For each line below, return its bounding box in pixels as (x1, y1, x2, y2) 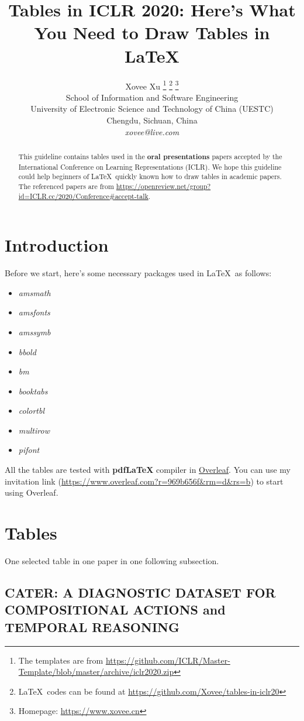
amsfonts (18, 306, 50, 318)
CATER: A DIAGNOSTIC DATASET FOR (5, 583, 276, 601)
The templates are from (18, 654, 103, 666)
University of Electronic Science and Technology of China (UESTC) (30, 102, 274, 115)
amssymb (18, 325, 51, 338)
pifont (18, 444, 40, 456)
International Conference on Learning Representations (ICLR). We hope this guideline (18, 162, 282, 171)
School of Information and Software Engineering (65, 91, 239, 103)
